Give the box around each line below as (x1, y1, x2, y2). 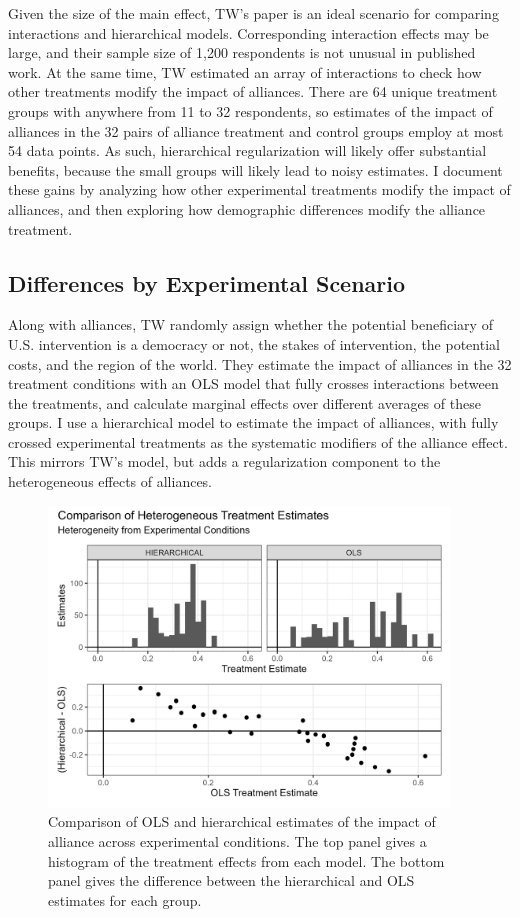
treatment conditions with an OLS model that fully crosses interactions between (8, 373, 499, 394)
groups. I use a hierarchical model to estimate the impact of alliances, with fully (8, 412, 499, 433)
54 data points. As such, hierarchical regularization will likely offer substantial (8, 140, 487, 161)
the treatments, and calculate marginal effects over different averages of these (8, 392, 481, 413)
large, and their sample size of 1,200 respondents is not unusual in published (8, 42, 476, 63)
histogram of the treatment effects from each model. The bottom (48, 850, 445, 871)
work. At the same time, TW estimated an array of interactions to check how (8, 61, 482, 82)
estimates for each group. (48, 889, 202, 910)
